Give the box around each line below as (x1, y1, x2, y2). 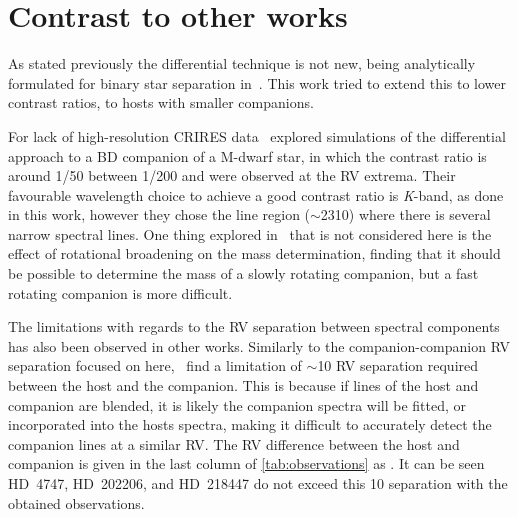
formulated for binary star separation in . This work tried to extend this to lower (8, 72, 507, 93)
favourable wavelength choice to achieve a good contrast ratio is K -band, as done (8, 184, 504, 205)
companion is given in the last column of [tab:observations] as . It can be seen (8, 453, 485, 474)
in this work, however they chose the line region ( (8, 204, 311, 225)
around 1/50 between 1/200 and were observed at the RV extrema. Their (8, 165, 456, 186)
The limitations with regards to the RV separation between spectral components (8, 316, 500, 337)
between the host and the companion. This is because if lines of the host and (8, 375, 479, 396)
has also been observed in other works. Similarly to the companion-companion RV (8, 335, 510, 356)
